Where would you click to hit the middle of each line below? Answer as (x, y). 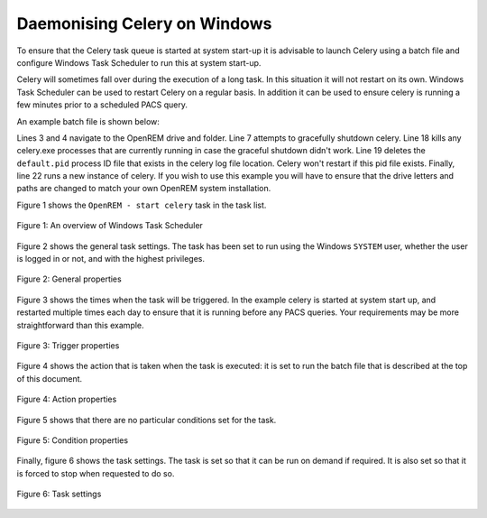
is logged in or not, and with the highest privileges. (110, 259)
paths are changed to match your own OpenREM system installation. (144, 189)
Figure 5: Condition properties (73, 440)
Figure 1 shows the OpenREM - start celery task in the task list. (142, 205)
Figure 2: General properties (69, 279)
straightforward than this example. (80, 325)
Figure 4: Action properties (67, 399)
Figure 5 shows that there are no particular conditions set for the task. (147, 420)
